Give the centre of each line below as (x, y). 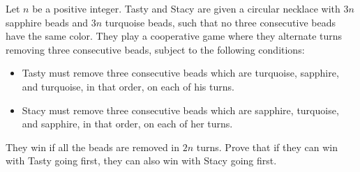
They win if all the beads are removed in (93, 147)
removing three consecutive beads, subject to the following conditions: (155, 49)
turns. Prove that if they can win (267, 147)
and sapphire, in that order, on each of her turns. (127, 124)
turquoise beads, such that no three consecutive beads (220, 22)
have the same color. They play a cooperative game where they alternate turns (174, 36)
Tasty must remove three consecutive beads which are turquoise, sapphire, (180, 73)
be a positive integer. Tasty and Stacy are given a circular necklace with (186, 8)
